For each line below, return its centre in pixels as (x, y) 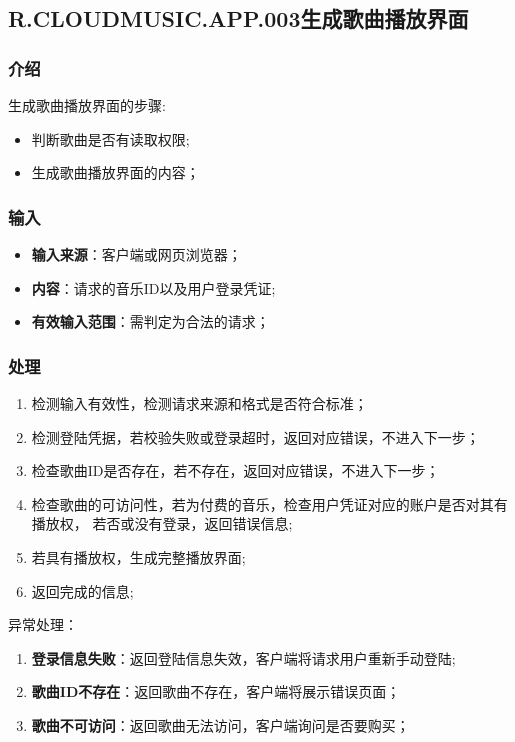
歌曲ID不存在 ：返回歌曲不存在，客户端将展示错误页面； (216, 691)
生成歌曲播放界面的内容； (115, 172)
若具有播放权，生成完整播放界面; (138, 556)
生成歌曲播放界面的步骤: (87, 105)
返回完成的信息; (82, 590)
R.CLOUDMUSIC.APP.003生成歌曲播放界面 (238, 18)
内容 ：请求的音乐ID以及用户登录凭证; (153, 287)
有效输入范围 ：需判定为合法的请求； (150, 321)
